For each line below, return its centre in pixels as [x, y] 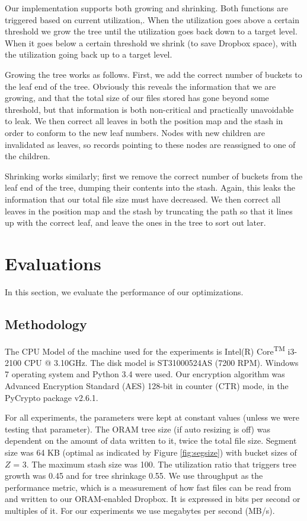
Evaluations [53, 263]
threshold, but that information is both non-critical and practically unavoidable [149, 109]
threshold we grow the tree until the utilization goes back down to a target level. [151, 31]
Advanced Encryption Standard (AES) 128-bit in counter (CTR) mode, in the [147, 386]
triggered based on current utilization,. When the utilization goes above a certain [152, 19]
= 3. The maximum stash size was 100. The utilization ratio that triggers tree [155, 464]
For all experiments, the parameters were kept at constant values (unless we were [152, 417]
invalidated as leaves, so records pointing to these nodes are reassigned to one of [150, 144]
